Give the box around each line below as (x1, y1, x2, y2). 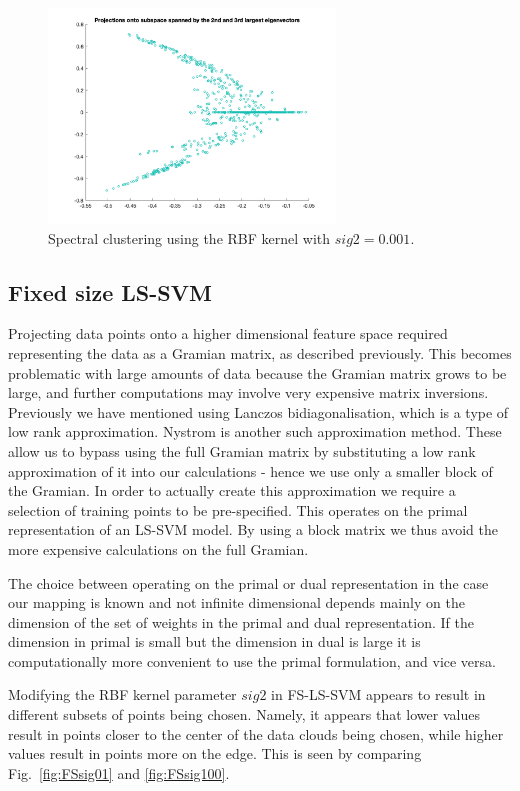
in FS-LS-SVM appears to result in (271, 684, 486, 705)
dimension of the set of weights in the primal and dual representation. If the (8, 611, 474, 632)
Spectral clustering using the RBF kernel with (48, 227, 331, 248)
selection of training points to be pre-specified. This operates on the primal (8, 499, 468, 520)
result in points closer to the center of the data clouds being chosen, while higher (8, 723, 504, 744)
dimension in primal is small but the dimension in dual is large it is (8, 631, 421, 652)
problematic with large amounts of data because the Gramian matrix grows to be (8, 362, 507, 383)
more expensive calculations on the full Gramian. (8, 538, 309, 559)
